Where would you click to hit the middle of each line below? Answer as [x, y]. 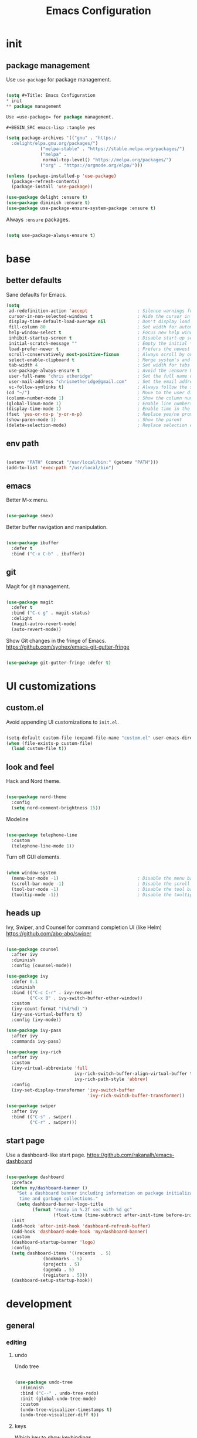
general [21, 1326]
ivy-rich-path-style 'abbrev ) [111, 1079]
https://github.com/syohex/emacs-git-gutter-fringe [68, 647]
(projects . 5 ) [62, 1264]
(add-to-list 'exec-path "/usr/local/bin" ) [60, 467]
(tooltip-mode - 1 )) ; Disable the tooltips [103, 895]
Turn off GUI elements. [33, 857]
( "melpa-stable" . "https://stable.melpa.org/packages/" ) [112, 149]
